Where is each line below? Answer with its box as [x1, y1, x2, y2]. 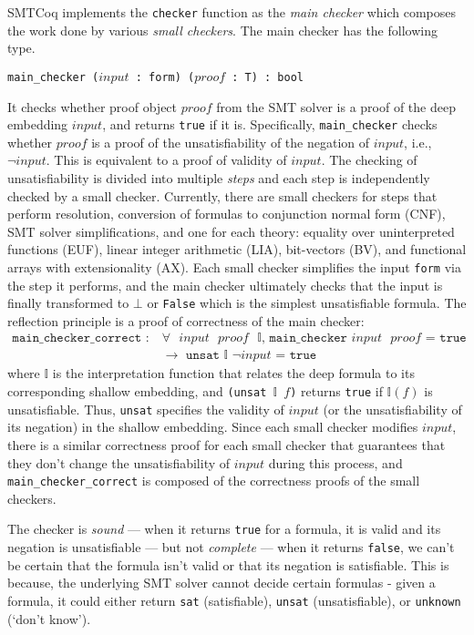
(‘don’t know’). [7, 609, 91, 628]
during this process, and [268, 453, 403, 472]
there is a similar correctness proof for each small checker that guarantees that [7, 435, 446, 454]
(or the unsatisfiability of [323, 399, 462, 418]
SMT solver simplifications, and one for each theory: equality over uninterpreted [7, 221, 455, 241]
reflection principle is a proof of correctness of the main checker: [7, 311, 365, 330]
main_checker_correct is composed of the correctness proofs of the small [7, 471, 420, 490]
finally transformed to [7, 293, 129, 312]
